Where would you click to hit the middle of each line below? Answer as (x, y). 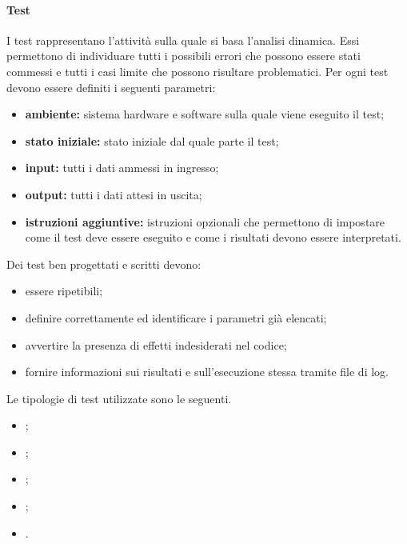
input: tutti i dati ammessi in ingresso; (122, 168)
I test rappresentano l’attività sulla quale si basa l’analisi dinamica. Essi (183, 40)
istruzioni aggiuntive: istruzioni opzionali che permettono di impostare (205, 221)
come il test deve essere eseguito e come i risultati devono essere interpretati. (213, 237)
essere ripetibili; (64, 291)
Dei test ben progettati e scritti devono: (104, 264)
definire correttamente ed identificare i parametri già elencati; (176, 317)
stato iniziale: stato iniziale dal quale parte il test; (152, 140)
